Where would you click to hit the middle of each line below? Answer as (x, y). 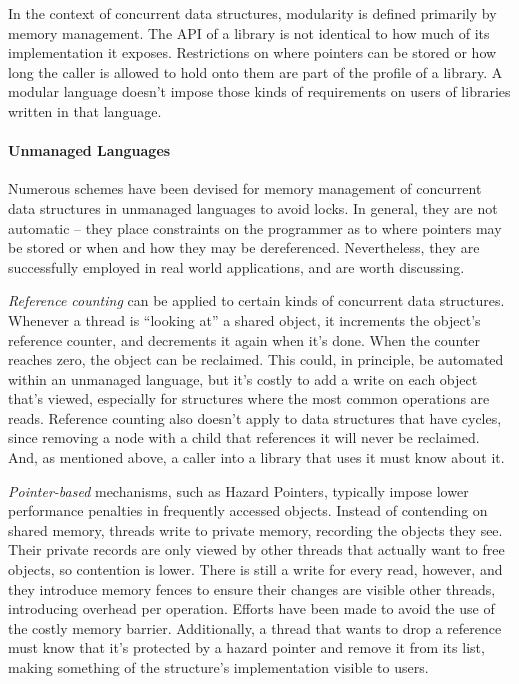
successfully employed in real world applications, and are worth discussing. (236, 266)
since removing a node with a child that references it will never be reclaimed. (244, 437)
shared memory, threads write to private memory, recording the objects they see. (255, 529)
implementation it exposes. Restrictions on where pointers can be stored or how (252, 52)
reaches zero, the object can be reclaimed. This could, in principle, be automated (256, 359)
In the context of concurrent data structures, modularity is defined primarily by (252, 13)
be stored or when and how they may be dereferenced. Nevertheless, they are (244, 247)
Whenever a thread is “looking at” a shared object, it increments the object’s (244, 319)
